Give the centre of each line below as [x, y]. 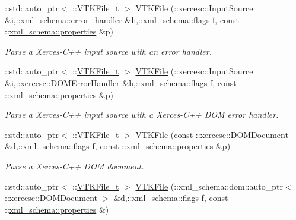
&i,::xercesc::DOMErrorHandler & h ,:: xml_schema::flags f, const [121, 82]
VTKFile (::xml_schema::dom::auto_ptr [209, 186]
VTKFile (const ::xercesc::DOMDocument [212, 134]
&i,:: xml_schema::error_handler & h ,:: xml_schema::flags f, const [122, 19]
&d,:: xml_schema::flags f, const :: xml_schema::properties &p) [118, 146]
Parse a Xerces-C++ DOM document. [74, 166]
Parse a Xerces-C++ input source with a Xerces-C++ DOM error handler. [142, 114]
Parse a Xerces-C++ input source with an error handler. [108, 51]
